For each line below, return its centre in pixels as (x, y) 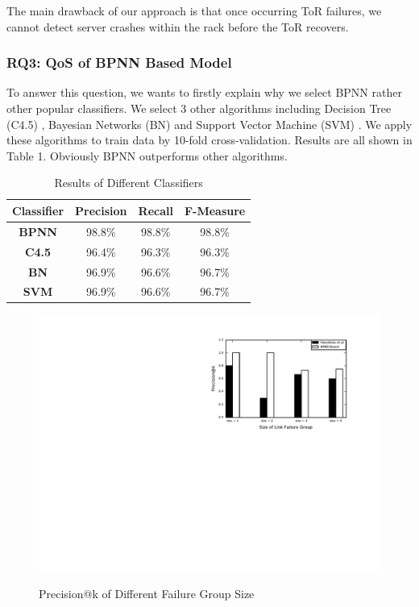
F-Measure (215, 210)
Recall (156, 210)
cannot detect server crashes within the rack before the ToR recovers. (178, 26)
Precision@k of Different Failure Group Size (147, 594)
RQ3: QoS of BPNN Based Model (119, 62)
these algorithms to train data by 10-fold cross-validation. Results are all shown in (209, 140)
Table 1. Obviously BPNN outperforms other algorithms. (147, 155)
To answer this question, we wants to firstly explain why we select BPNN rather (204, 92)
